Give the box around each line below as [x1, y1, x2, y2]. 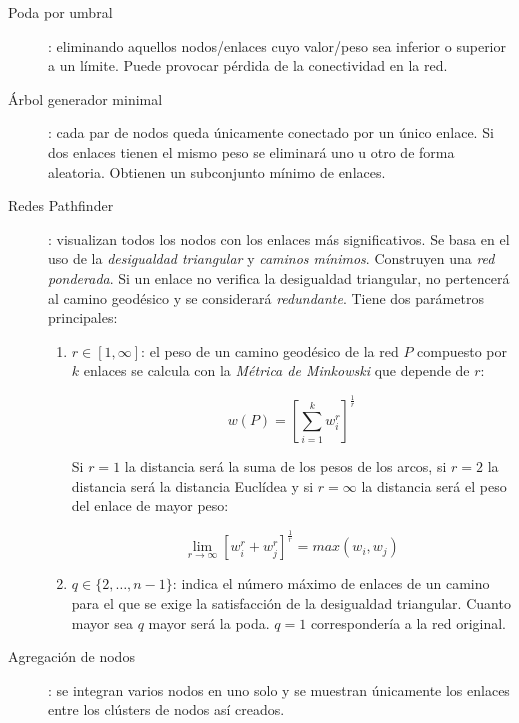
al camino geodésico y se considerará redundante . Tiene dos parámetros [48, 287, 484, 308]
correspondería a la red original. [310, 612, 507, 633]
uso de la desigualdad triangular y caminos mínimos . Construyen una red [48, 248, 495, 269]
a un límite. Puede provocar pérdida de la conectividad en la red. [48, 55, 448, 76]
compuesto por [417, 340, 507, 361]
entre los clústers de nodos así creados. [48, 699, 285, 720]
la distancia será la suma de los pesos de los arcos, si [124, 456, 447, 477]
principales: [48, 307, 118, 328]
